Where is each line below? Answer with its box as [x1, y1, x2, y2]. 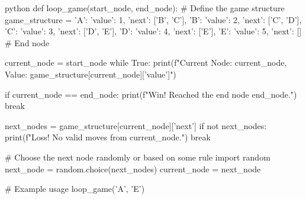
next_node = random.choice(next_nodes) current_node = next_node [5, 162, 261, 175]
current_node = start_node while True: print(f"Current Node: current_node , [5, 56, 287, 69]
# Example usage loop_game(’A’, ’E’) [5, 182, 145, 195]
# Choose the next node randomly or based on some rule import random [5, 150, 270, 163]
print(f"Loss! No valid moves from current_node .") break [5, 131, 211, 143]
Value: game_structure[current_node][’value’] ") [5, 68, 176, 80]
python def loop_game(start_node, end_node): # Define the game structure [5, 2, 285, 14]
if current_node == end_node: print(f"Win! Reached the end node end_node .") [5, 88, 297, 100]
